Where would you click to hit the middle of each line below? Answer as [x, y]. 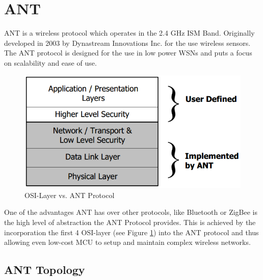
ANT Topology [45, 270]
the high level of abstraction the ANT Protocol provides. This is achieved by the [130, 222]
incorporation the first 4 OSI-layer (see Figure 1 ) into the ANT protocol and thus [131, 232]
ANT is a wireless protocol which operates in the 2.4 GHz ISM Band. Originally [129, 33]
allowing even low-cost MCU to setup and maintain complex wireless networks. [127, 242]
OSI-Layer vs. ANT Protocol [70, 195]
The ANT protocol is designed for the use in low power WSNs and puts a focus [128, 53]
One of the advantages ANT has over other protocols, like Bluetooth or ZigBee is [131, 212]
